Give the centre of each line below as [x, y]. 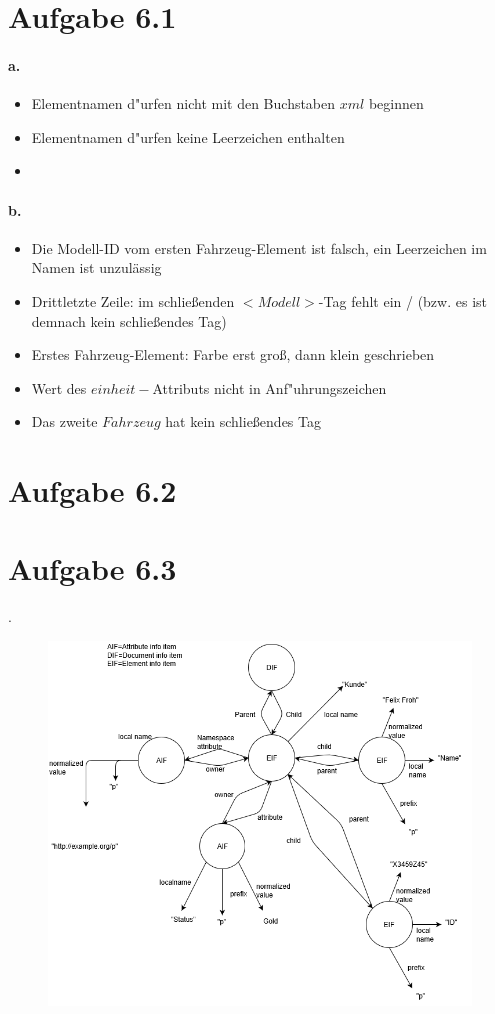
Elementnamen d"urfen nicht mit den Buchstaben [183, 103]
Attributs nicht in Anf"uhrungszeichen [269, 387]
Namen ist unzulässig [96, 267]
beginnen [396, 103]
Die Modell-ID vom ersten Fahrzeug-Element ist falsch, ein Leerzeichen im [259, 247]
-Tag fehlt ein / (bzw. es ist [402, 300]
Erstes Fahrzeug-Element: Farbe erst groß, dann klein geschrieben [233, 354]
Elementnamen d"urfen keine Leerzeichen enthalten [188, 136]
